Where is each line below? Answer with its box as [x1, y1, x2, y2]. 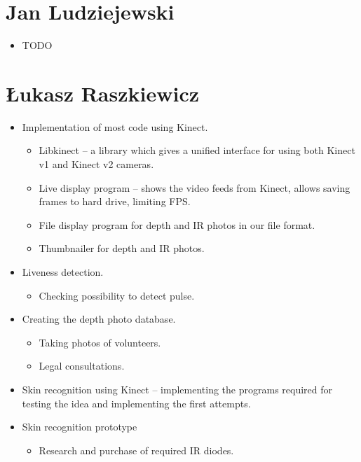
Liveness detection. [22, 265, 104, 279]
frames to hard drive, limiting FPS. [39, 194, 191, 209]
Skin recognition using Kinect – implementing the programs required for [22, 381, 332, 396]
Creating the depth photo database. [22, 311, 176, 326]
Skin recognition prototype [22, 419, 137, 434]
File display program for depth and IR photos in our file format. [39, 217, 315, 232]
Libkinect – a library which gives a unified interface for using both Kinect [39, 143, 355, 157]
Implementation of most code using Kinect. [22, 119, 208, 134]
